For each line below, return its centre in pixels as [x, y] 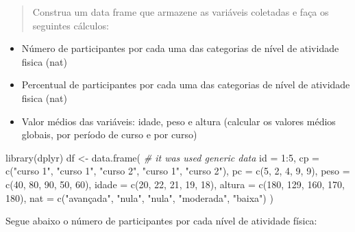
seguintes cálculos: [71, 25]
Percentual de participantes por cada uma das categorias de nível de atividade [186, 85]
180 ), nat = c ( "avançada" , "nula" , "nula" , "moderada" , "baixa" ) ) [139, 197]
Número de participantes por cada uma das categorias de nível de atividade [180, 48]
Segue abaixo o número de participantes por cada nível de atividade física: [161, 221]
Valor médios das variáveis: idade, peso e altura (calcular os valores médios [179, 121]
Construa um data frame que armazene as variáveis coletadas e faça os [181, 12]
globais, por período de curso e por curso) [109, 134]
